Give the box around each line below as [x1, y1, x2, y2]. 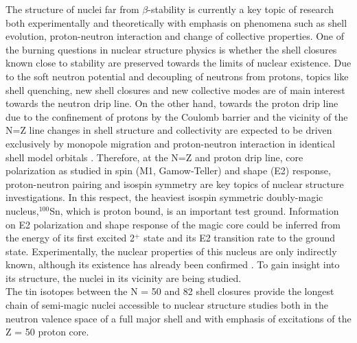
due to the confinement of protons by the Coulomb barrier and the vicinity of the [5, 109, 348, 123]
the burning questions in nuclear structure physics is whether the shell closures [5, 42, 337, 56]
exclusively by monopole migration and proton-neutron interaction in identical [5, 136, 335, 150]
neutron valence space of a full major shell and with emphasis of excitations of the [5, 311, 352, 325]
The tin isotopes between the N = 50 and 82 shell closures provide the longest [5, 284, 334, 298]
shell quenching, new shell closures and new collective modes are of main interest [5, 82, 345, 97]
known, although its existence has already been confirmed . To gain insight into [5, 257, 340, 272]
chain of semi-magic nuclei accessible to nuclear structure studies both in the [5, 298, 328, 312]
